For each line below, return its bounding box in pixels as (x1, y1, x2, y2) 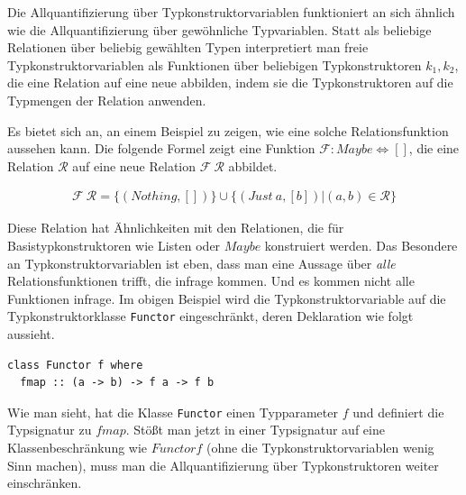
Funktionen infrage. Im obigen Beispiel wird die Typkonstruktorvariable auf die (7, 289, 446, 307)
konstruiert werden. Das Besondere (264, 235, 458, 254)
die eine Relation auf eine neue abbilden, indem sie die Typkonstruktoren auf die (7, 73, 453, 92)
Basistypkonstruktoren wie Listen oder (7, 235, 221, 254)
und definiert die (352, 402, 444, 421)
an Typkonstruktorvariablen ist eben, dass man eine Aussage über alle (7, 253, 396, 272)
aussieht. (7, 325, 55, 343)
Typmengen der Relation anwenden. (7, 90, 206, 109)
